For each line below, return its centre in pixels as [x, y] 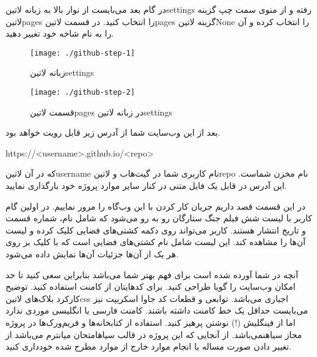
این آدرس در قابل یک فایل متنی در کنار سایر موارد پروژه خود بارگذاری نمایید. [146, 186]
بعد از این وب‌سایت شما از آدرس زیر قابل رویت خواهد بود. [113, 132]
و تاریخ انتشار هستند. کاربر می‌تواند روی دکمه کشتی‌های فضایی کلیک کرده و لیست [156, 230]
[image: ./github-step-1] [82, 53]
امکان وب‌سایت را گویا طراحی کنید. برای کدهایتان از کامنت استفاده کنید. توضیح [151, 286]
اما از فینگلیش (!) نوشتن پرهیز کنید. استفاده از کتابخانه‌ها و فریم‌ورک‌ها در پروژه [151, 322]
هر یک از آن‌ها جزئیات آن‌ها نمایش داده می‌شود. [92, 254]
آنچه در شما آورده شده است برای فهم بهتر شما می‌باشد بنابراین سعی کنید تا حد [152, 274]
